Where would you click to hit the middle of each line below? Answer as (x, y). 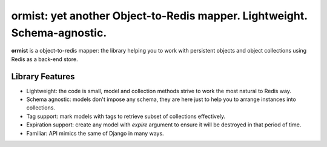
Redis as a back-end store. (45, 59)
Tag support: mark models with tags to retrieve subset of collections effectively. (126, 116)
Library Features (43, 77)
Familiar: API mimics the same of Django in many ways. (95, 133)
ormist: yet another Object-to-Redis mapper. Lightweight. (159, 16)
